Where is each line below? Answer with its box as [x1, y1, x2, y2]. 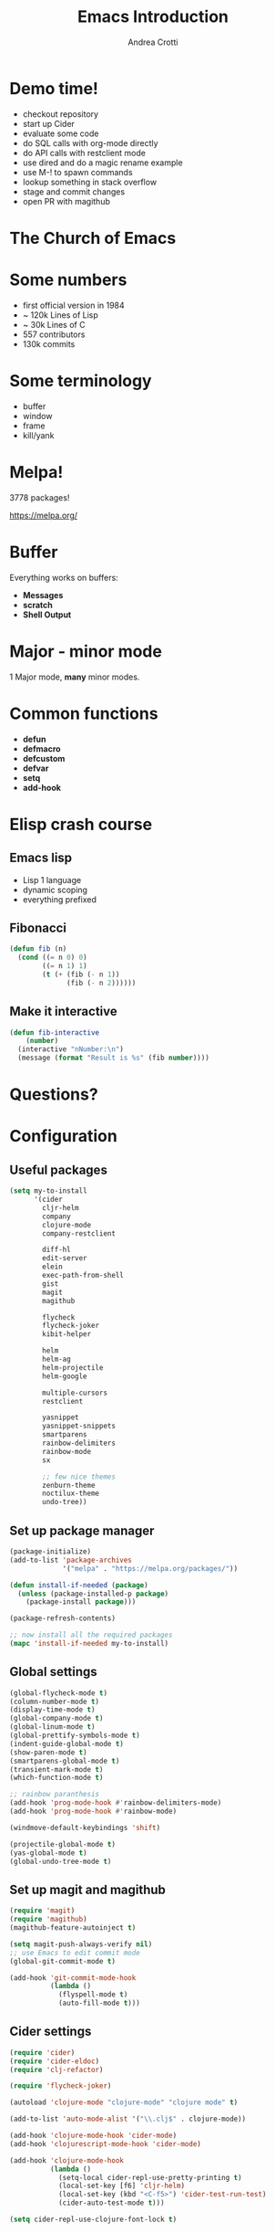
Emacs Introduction [76, 6, 229, 27]
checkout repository [22, 108, 98, 120]
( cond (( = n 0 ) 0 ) [17, 953, 88, 963]
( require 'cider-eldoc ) [9, 2057, 100, 2066]
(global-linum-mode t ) [9, 1722, 96, 1732]
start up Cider [22, 118, 76, 129]
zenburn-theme [42, 1480, 96, 1490]
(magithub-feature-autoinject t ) [9, 1923, 137, 1933]
